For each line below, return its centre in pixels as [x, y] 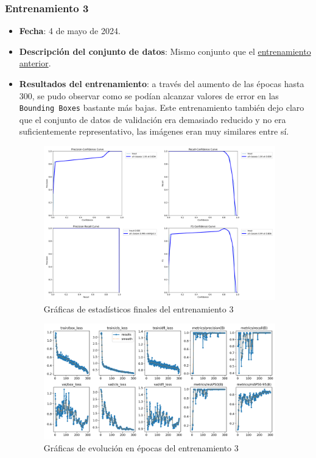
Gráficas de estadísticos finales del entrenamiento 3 [139, 308]
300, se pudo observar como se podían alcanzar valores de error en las [149, 95]
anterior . [35, 63]
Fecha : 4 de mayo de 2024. [70, 31]
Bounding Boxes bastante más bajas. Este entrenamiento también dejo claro [162, 107]
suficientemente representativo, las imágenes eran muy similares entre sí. [154, 131]
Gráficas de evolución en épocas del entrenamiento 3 [141, 448]
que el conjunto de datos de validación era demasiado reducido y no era [153, 119]
